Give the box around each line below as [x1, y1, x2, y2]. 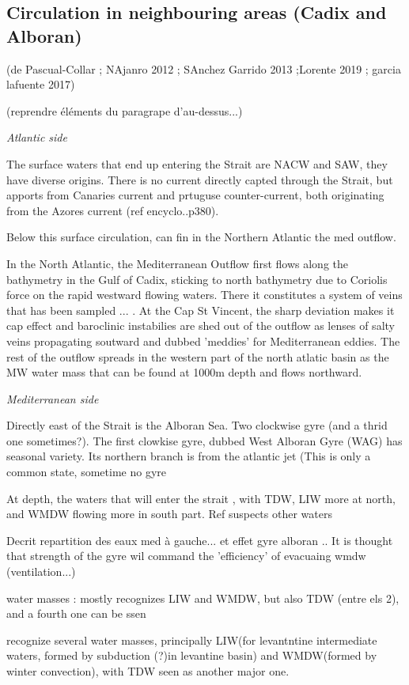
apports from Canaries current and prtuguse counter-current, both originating [6, 187, 384, 203]
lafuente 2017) [6, 76, 75, 93]
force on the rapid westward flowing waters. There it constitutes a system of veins [6, 286, 403, 303]
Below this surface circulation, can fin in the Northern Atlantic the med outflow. [6, 229, 396, 245]
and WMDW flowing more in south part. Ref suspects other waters [6, 505, 332, 522]
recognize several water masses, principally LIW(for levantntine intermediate [6, 631, 377, 648]
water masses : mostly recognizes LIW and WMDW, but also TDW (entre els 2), [6, 589, 400, 606]
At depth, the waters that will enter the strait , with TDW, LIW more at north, [6, 490, 396, 506]
